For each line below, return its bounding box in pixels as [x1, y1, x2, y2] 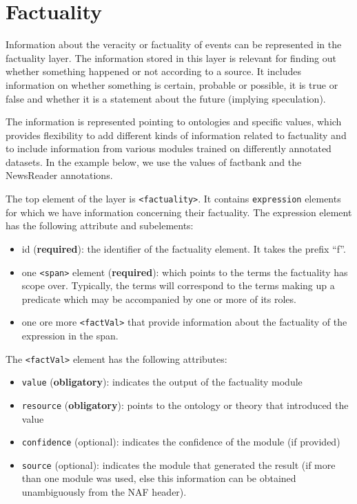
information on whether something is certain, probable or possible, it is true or [6, 77, 338, 92]
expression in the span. [21, 328, 119, 342]
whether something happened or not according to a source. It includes [6, 64, 301, 78]
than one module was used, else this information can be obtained [21, 471, 296, 485]
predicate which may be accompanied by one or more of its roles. [21, 291, 296, 306]
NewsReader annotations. [6, 168, 113, 182]
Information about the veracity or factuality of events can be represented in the [6, 37, 342, 52]
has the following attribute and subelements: [6, 218, 194, 233]
